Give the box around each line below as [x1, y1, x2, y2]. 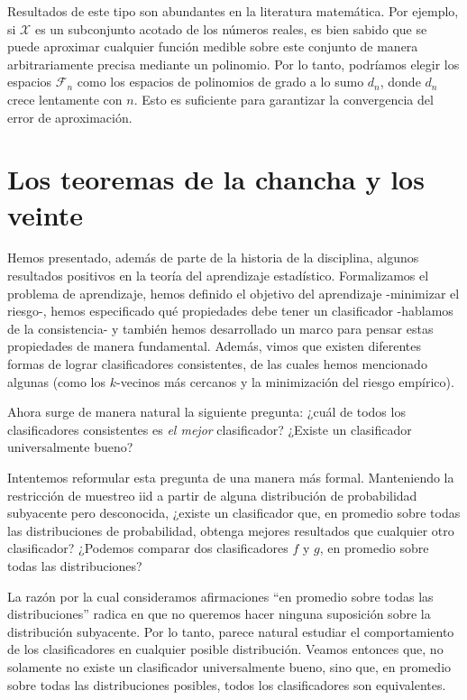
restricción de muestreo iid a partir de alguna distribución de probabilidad [7, 485, 417, 504]
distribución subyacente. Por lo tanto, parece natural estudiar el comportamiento [7, 622, 454, 640]
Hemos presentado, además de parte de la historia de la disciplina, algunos [7, 248, 419, 267]
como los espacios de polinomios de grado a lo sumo [77, 72, 364, 91]
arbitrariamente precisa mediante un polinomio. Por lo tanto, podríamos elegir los [7, 54, 460, 73]
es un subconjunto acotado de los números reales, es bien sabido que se [34, 19, 427, 38]
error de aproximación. [7, 107, 133, 126]
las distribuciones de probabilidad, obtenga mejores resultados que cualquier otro [7, 520, 454, 539]
